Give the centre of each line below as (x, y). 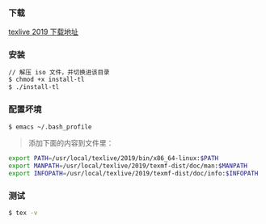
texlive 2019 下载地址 (44, 32)
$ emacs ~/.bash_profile (50, 127)
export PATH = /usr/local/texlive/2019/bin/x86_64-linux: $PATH (114, 158)
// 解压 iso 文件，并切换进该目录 (59, 72)
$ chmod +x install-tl (46, 80)
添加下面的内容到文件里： (71, 143)
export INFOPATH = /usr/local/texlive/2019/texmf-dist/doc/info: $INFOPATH (133, 174)
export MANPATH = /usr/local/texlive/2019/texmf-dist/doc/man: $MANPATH (128, 166)
